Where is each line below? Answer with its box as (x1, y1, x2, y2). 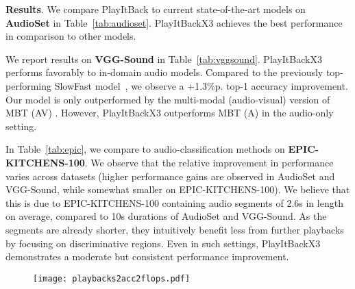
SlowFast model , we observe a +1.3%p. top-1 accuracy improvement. (54, 78, 348, 92)
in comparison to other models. (5, 29, 136, 43)
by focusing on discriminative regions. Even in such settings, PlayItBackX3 (5, 236, 321, 250)
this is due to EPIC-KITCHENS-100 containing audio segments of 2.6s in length (5, 195, 343, 210)
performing (5, 78, 51, 92)
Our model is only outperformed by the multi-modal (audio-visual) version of (5, 92, 330, 106)
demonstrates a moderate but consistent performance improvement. (5, 249, 289, 264)
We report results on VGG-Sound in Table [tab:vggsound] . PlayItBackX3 (5, 51, 322, 66)
